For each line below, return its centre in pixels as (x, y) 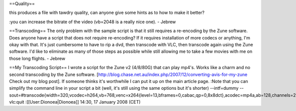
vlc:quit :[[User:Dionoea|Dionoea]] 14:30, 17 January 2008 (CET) (75, 102)
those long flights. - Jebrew (37, 58)
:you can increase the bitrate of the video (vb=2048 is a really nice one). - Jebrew (92, 22)
